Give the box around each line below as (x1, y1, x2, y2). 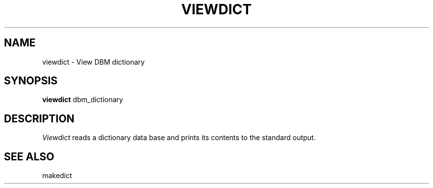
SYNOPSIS (4, 75, 58, 87)
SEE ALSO (4, 150, 54, 163)
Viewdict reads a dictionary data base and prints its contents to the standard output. (42, 133, 316, 142)
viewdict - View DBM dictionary (42, 57, 145, 66)
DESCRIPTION (4, 112, 75, 125)
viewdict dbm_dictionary (42, 95, 123, 104)
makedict (42, 171, 72, 180)
